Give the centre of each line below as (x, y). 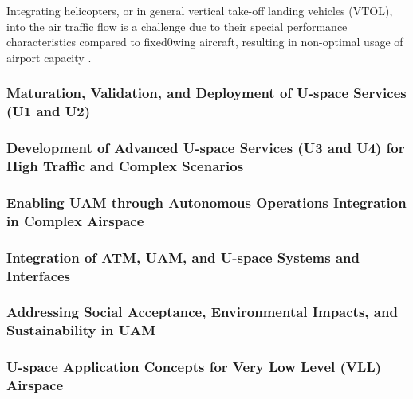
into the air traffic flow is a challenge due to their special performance (177, 26)
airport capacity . (49, 57)
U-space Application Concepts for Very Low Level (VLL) (194, 367)
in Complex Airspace (75, 220)
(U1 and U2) (48, 111)
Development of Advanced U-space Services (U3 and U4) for (206, 148)
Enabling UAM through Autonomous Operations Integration (206, 202)
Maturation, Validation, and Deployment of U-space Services (206, 93)
